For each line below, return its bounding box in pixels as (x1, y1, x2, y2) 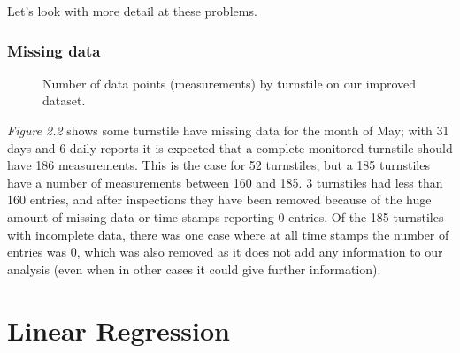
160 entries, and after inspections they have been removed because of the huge (7, 190, 432, 209)
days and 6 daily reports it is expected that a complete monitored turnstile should (7, 138, 453, 157)
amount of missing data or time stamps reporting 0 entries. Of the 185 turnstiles (7, 207, 444, 226)
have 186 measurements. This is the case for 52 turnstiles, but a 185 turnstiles (7, 156, 430, 174)
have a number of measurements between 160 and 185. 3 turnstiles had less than (7, 173, 443, 191)
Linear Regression (7, 311, 231, 348)
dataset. (42, 91, 86, 110)
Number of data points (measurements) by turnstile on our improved (42, 73, 417, 92)
